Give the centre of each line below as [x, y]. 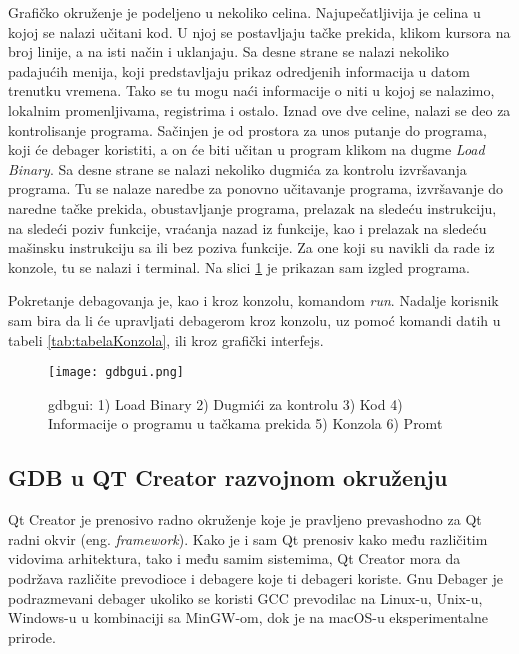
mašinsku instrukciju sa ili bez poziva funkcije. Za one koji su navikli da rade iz [251, 247]
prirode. [32, 636]
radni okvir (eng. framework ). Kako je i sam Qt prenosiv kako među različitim [248, 538]
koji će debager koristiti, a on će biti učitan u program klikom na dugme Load [246, 149]
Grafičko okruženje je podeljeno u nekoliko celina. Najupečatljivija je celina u [244, 12]
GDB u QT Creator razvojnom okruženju [228, 477]
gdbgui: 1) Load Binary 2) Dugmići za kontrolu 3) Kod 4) [225, 403]
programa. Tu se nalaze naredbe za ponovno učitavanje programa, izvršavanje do [256, 188]
